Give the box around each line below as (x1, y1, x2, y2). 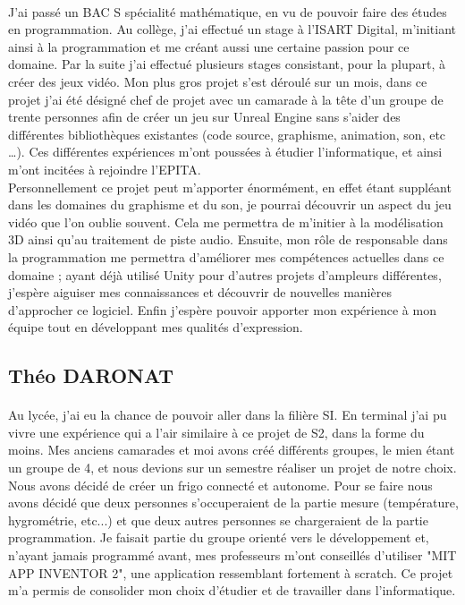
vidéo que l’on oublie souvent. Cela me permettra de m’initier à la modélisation (8, 212, 444, 231)
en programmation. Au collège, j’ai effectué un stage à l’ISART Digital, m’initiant (8, 20, 457, 38)
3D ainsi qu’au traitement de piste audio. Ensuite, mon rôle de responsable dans (8, 230, 448, 249)
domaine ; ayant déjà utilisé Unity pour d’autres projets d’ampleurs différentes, (8, 265, 442, 284)
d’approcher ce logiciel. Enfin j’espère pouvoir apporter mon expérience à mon (8, 300, 436, 319)
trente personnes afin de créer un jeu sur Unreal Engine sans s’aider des (8, 107, 401, 126)
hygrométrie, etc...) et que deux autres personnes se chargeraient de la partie (8, 510, 428, 529)
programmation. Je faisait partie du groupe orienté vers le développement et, (8, 528, 429, 547)
